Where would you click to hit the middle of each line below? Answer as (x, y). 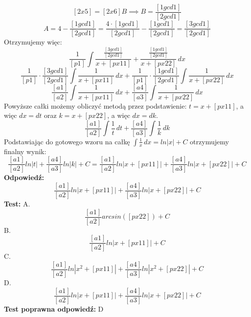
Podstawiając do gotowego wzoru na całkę (67, 141)
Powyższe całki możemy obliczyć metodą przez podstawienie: (95, 105)
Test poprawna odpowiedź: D (54, 308)
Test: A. (17, 204)
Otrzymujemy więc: (33, 42)
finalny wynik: (25, 151)
